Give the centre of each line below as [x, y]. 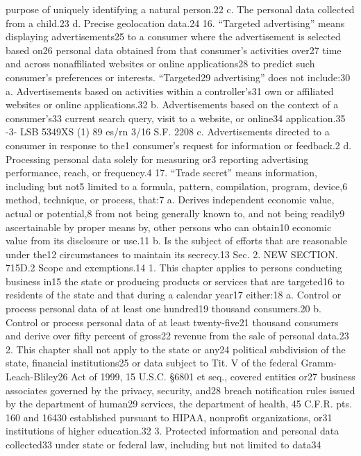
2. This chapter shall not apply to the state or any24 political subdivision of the [176, 349]
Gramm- [319, 363]
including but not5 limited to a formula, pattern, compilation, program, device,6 [177, 186]
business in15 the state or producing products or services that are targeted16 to [175, 281]
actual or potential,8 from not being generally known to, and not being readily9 [175, 213]
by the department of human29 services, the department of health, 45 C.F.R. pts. [179, 404]
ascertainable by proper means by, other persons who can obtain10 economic [169, 227]
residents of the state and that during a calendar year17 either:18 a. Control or [174, 295]
